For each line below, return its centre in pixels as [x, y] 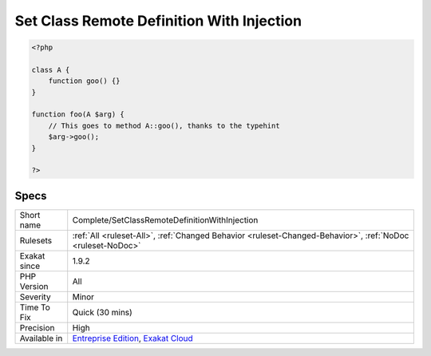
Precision [37, 327]
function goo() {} [84, 81]
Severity [35, 297]
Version [34, 286]
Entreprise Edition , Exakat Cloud [132, 338]
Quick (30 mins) [103, 312]
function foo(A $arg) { [78, 115]
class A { [51, 69]
